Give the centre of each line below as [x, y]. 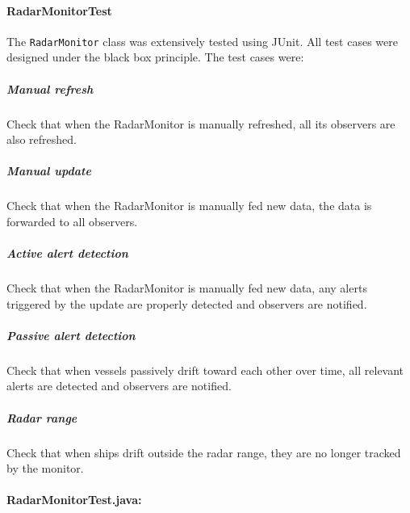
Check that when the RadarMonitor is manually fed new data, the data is [189, 206]
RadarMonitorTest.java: [74, 500]
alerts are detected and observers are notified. [119, 386]
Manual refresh [50, 88]
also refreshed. [42, 139]
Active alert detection [67, 253]
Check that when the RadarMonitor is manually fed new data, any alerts [187, 288]
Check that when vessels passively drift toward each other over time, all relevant [205, 370]
